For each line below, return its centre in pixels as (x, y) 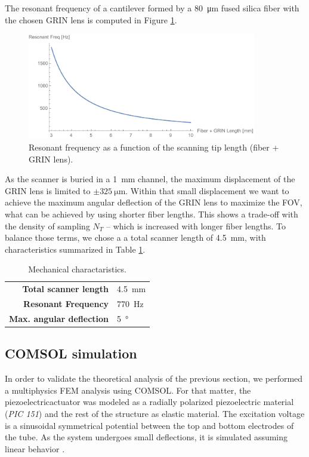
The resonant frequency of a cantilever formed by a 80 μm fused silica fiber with (152, 8)
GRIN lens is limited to (48, 190)
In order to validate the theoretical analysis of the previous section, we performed (154, 378)
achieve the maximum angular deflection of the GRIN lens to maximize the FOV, (154, 202)
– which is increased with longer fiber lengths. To (196, 226)
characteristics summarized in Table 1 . (75, 249)
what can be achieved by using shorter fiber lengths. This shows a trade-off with (152, 214)
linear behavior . (35, 448)
